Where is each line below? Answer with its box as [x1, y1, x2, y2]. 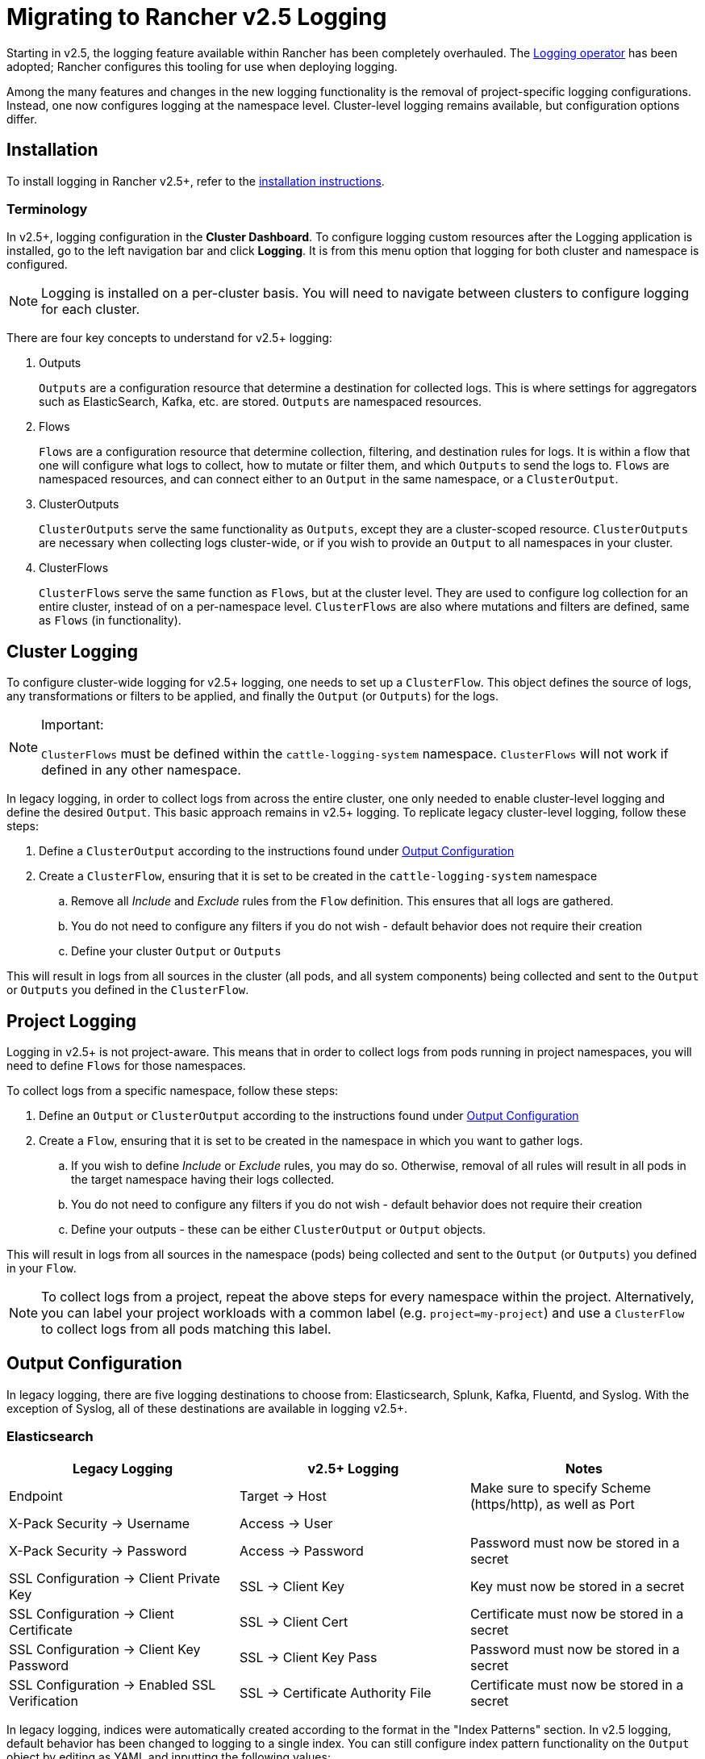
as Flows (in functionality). [39, 613, 181, 628]
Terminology [6, 200, 88, 217]
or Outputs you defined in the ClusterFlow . [6, 983, 249, 997]
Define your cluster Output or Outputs [71, 944, 282, 959]
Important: [41, 717, 104, 733]
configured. [6, 257, 68, 272]
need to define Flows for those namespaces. [6, 1059, 246, 1073]
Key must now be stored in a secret [469, 1577, 685, 1594]
